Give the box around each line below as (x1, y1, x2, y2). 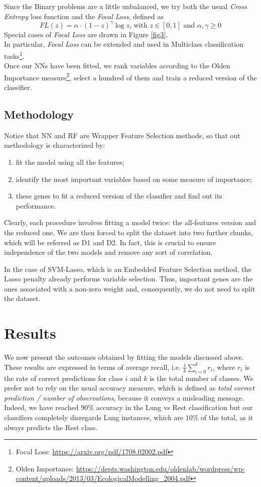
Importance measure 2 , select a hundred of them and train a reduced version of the (4, 70, 257, 82)
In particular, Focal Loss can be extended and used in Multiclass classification (4, 39, 243, 49)
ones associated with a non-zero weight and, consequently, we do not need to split (4, 283, 255, 294)
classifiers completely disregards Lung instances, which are (4, 412, 184, 422)
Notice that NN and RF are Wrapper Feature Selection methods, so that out (4, 130, 240, 140)
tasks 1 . (4, 49, 25, 61)
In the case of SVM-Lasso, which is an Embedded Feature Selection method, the (4, 263, 251, 274)
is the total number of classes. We (150, 372, 253, 383)
